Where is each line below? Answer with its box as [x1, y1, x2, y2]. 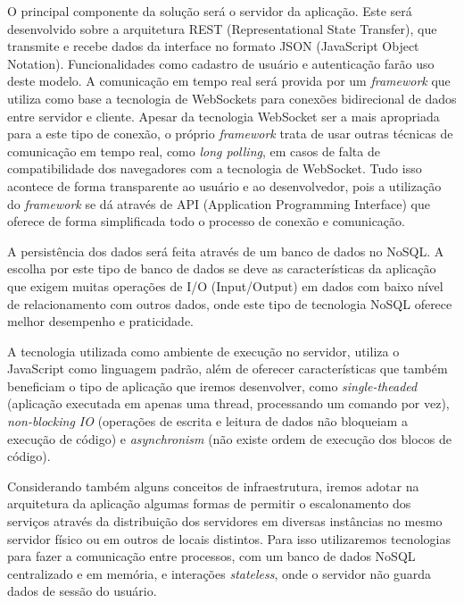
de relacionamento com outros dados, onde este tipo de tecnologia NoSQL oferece [7, 294, 452, 313]
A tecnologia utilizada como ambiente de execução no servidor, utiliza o [7, 341, 400, 360]
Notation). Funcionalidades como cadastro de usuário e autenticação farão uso [7, 54, 435, 72]
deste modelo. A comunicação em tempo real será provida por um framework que [7, 71, 451, 90]
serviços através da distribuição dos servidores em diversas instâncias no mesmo [7, 512, 443, 531]
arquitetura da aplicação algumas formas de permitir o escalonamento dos [7, 494, 411, 513]
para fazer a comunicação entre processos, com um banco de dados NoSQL [7, 547, 416, 565]
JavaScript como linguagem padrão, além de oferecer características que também [7, 359, 448, 378]
